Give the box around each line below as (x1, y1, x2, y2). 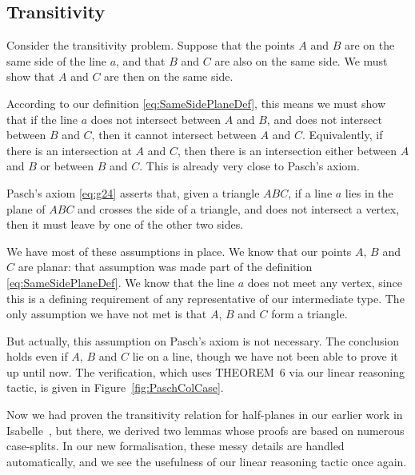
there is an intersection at (6, 142, 132, 158)
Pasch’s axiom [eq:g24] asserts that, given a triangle (6, 184, 260, 201)
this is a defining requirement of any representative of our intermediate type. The (6, 289, 405, 306)
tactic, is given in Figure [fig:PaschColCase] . (6, 379, 224, 396)
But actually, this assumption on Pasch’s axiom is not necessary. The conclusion (6, 332, 400, 349)
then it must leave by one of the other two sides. (6, 216, 244, 233)
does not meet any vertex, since (247, 273, 402, 290)
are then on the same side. (104, 68, 233, 85)
